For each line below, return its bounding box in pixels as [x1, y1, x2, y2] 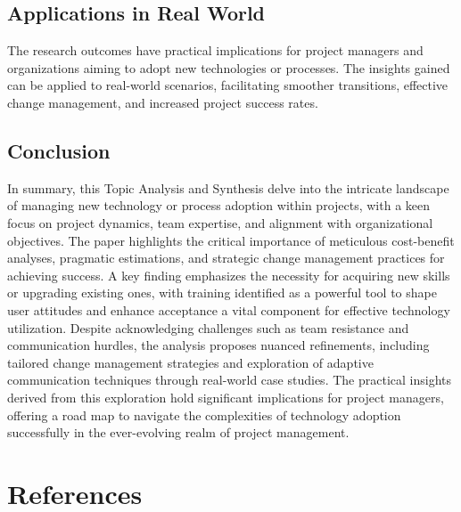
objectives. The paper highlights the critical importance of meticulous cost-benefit [7, 231, 455, 249]
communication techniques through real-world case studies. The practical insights [7, 370, 451, 389]
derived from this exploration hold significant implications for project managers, [7, 387, 444, 406]
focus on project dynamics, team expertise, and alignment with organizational [7, 213, 433, 232]
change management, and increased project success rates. [7, 93, 318, 111]
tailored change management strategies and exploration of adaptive [7, 353, 374, 371]
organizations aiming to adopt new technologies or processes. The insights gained [7, 58, 450, 77]
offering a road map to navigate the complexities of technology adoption [7, 405, 401, 424]
